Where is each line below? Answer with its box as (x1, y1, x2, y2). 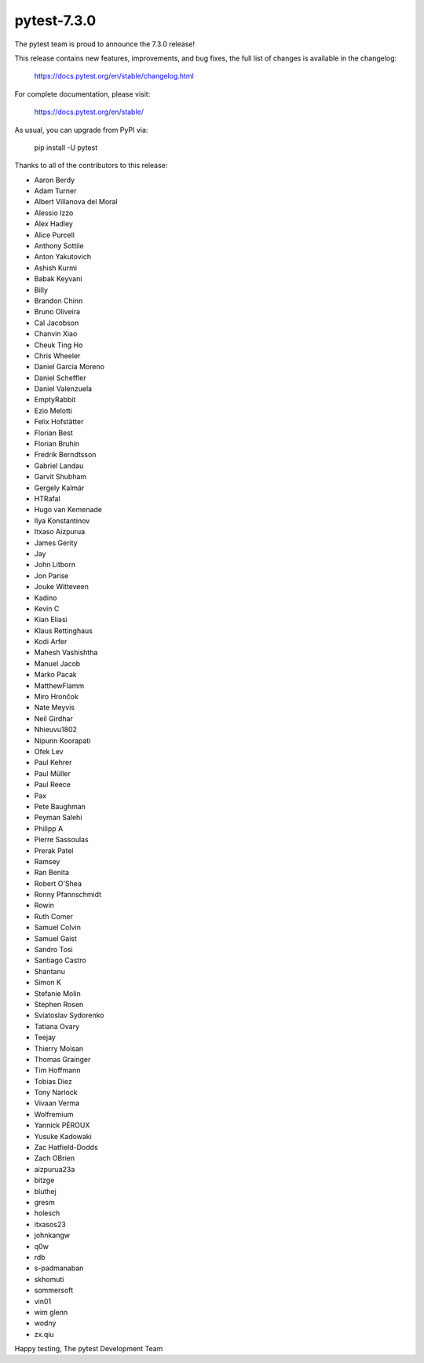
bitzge (34, 1175, 55, 1185)
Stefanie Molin (34, 988, 82, 998)
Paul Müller (34, 768, 71, 778)
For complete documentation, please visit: (14, 89, 151, 98)
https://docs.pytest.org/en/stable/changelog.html (34, 71, 194, 81)
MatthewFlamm (34, 680, 85, 691)
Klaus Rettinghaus (34, 625, 93, 636)
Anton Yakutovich (34, 252, 92, 262)
